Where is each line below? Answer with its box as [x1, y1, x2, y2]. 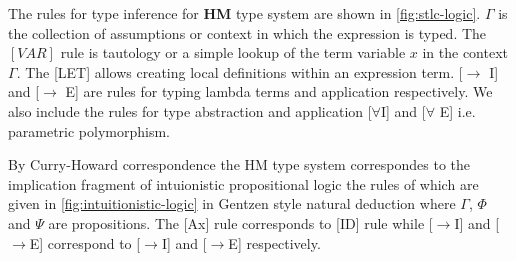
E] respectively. [228, 232, 321, 253]
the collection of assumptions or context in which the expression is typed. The [8, 22, 487, 43]
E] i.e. [439, 100, 476, 121]
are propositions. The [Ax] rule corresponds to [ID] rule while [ [48, 212, 433, 233]
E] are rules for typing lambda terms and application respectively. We [65, 81, 493, 102]
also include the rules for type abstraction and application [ [8, 100, 372, 121]
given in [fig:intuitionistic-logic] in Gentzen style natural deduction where [8, 193, 456, 214]
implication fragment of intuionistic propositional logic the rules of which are [8, 173, 479, 194]
